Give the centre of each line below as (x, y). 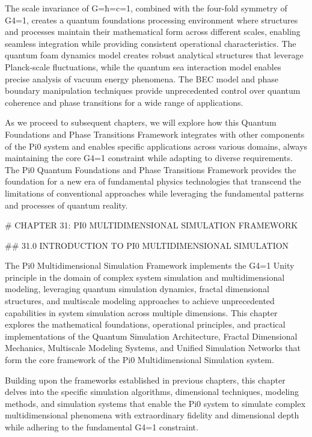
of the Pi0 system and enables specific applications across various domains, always (156, 146)
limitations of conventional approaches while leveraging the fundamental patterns (154, 193)
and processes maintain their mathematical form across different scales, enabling (153, 32)
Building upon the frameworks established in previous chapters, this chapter (145, 380)
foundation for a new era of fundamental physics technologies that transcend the (153, 181)
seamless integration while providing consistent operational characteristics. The (151, 43)
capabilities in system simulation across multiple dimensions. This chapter (141, 312)
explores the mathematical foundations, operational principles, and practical (145, 324)
